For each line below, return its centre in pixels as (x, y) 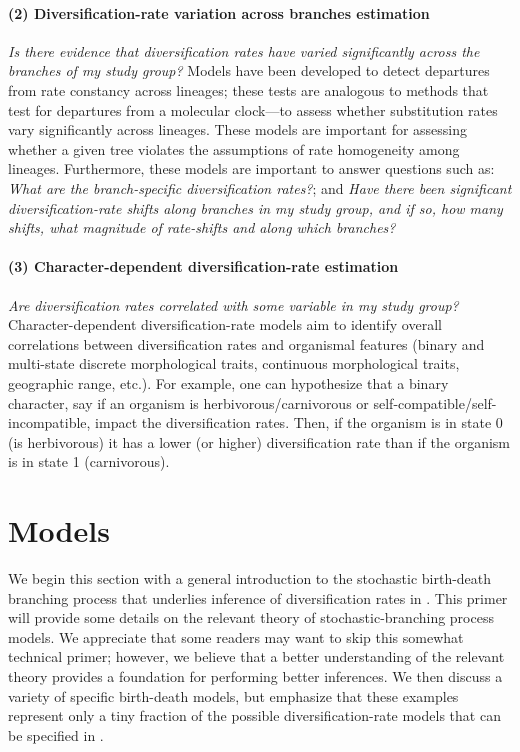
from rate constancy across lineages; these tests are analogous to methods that (248, 89)
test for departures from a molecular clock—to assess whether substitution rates (253, 109)
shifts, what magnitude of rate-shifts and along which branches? (202, 227)
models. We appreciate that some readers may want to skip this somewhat (236, 636)
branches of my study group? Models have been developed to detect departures (249, 70)
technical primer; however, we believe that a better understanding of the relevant (256, 656)
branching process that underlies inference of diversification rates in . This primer (258, 597)
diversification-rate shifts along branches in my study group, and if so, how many (255, 207)
